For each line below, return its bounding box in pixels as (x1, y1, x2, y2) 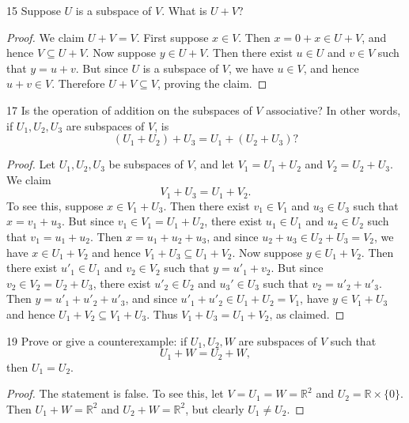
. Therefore (51, 75, 105, 92)
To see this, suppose (6, 197, 104, 213)
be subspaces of (108, 156, 184, 172)
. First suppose (136, 28, 209, 45)
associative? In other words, (266, 101, 401, 118)
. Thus (146, 305, 178, 322)
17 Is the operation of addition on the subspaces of (6, 101, 252, 118)
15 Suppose (6, 2, 61, 18)
